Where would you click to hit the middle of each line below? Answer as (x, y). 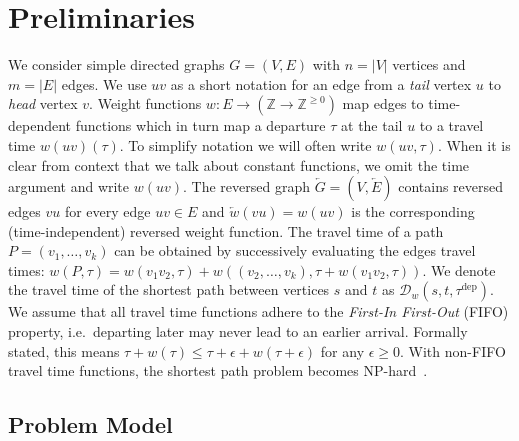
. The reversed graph (246, 186)
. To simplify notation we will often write (245, 144)
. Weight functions (145, 103)
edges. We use (104, 83)
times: (26, 269)
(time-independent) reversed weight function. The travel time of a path (226, 230)
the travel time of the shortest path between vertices (169, 289)
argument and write (69, 186)
